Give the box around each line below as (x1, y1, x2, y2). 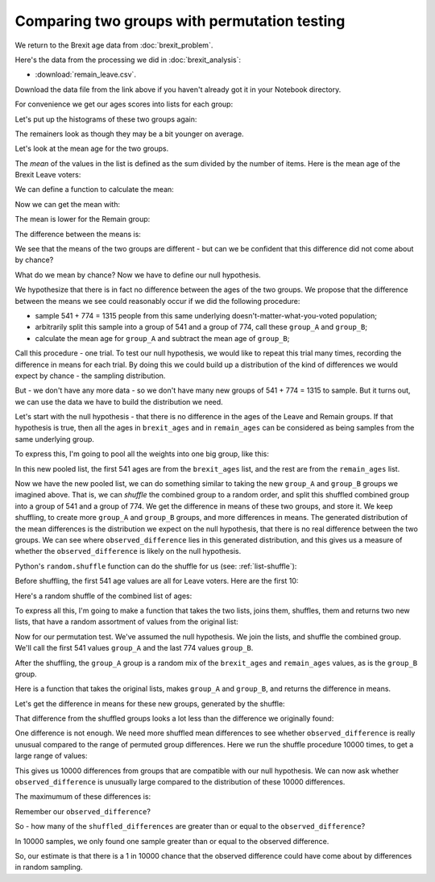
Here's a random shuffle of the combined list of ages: (14, 591, 193, 601)
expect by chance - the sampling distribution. (14, 371, 166, 381)
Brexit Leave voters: (14, 170, 81, 180)
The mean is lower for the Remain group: (14, 214, 151, 224)
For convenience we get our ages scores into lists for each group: (14, 99, 234, 109)
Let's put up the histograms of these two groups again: (14, 114, 197, 124)
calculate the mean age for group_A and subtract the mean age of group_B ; (35, 333, 290, 343)
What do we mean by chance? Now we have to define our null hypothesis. (14, 270, 261, 280)
